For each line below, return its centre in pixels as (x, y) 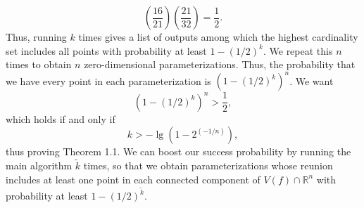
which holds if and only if (61, 118)
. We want (312, 80)
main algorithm (39, 165)
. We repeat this (298, 50)
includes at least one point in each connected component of (133, 179)
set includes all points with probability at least (106, 50)
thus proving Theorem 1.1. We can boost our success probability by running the (178, 151)
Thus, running (36, 37)
